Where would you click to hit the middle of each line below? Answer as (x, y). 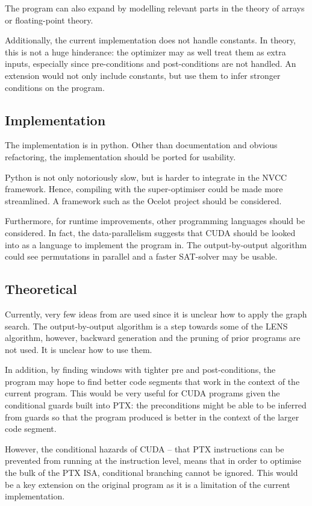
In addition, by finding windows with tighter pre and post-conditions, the (140, 370)
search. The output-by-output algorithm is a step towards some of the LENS (146, 326)
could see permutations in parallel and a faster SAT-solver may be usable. (141, 256)
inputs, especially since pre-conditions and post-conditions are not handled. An (151, 64)
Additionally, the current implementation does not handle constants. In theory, (151, 40)
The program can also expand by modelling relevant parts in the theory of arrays (155, 8)
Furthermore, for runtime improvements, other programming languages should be (155, 221)
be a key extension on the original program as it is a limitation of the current (148, 484)
